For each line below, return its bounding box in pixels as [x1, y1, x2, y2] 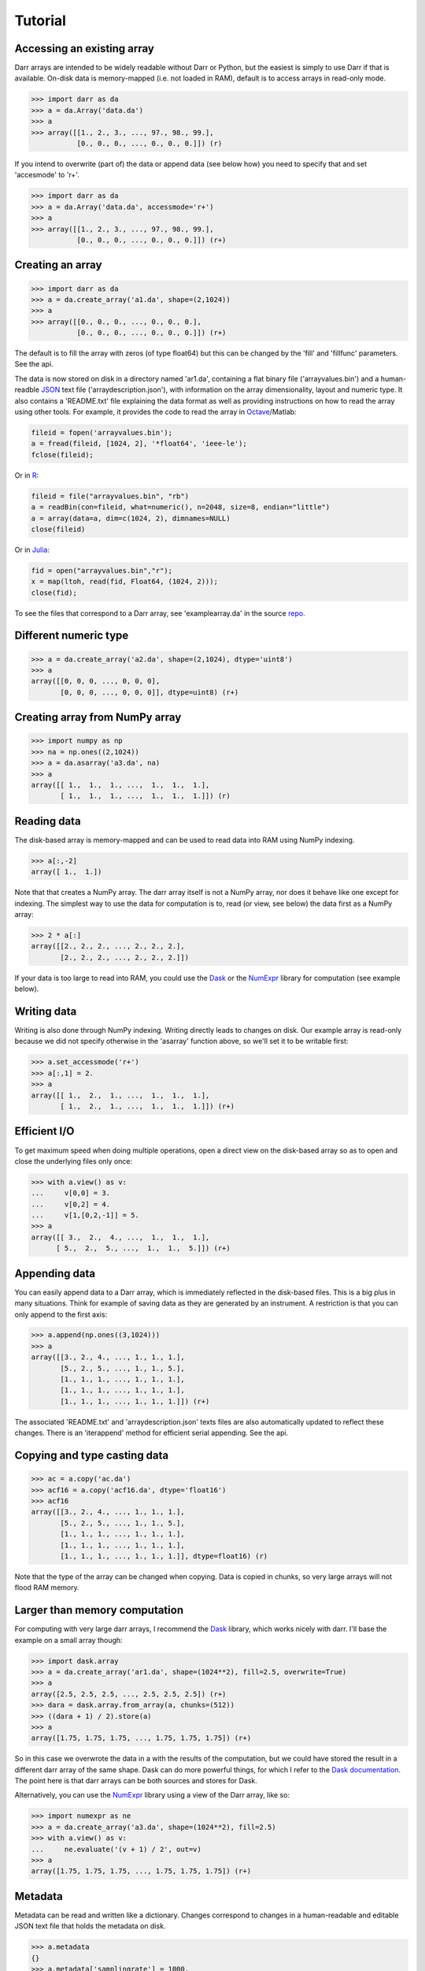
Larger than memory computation [14, 1604, 184, 1617]
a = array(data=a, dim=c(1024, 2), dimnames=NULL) [31, 513, 231, 523]
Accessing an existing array [14, 42, 155, 55]
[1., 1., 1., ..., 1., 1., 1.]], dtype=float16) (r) [60, 1552, 268, 1560]
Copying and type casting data [14, 1449, 169, 1462]
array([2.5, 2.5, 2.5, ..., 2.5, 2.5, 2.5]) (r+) [31, 1690, 227, 1698]
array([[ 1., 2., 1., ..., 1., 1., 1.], [31, 1090, 210, 1100]
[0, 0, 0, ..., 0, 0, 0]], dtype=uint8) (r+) [60, 687, 239, 697]
